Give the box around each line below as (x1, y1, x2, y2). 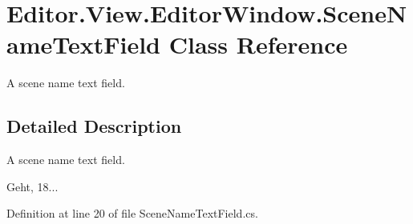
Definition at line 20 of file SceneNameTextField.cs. (6, 205, 258, 222)
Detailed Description (6, 114, 182, 138)
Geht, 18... (6, 178, 59, 194)
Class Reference (168, 28, 348, 61)
